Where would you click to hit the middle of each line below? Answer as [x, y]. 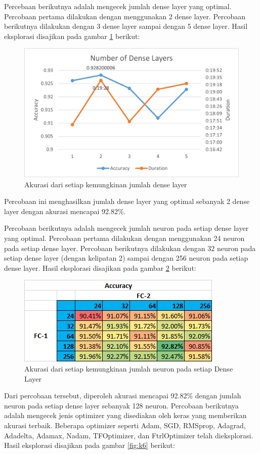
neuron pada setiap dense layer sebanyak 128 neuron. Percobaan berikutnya [121, 405]
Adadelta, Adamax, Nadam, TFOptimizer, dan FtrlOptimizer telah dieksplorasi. [129, 435]
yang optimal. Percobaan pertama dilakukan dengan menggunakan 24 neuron [124, 238]
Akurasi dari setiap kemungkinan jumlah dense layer [106, 184]
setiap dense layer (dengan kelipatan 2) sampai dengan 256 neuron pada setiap [126, 258]
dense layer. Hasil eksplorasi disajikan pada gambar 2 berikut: [100, 267]
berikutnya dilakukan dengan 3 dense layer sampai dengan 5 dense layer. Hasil [126, 26]
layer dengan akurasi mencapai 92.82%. [65, 211]
